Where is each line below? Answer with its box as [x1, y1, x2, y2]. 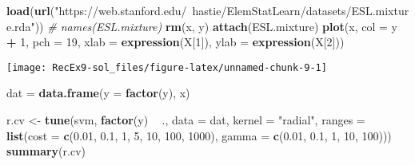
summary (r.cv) [6, 143, 86, 159]
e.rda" [6, 18, 35, 34]
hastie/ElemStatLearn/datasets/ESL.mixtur [192, 2, 409, 18]
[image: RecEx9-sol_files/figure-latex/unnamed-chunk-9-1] [6, 61, 327, 73]
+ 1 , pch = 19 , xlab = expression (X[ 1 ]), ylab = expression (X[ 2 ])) [6, 33, 345, 50]
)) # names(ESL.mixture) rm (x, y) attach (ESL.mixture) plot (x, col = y [34, 18, 397, 34]
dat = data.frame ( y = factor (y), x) [6, 84, 190, 101]
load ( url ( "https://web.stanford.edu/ [6, 2, 187, 18]
